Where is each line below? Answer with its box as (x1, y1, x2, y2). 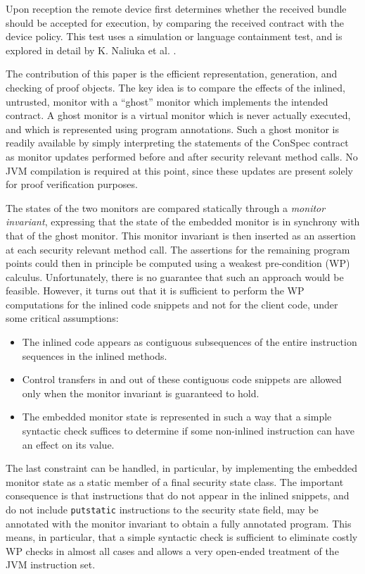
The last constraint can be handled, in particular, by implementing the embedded (6, 461, 358, 475)
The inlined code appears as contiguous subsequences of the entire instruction (22, 335, 357, 349)
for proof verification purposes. (6, 177, 138, 192)
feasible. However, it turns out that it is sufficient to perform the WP (6, 283, 305, 298)
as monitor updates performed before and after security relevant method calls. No (6, 149, 358, 163)
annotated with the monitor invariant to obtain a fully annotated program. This (6, 516, 352, 530)
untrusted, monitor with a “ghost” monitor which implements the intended (6, 94, 328, 108)
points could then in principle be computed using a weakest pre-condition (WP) (6, 256, 350, 270)
